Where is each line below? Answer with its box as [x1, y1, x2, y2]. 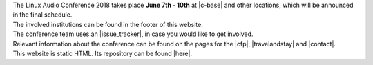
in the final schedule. [12, 10, 73, 19]
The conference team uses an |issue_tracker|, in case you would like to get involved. [12, 30, 254, 38]
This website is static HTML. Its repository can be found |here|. [12, 49, 193, 57]
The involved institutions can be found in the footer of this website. [12, 20, 203, 28]
